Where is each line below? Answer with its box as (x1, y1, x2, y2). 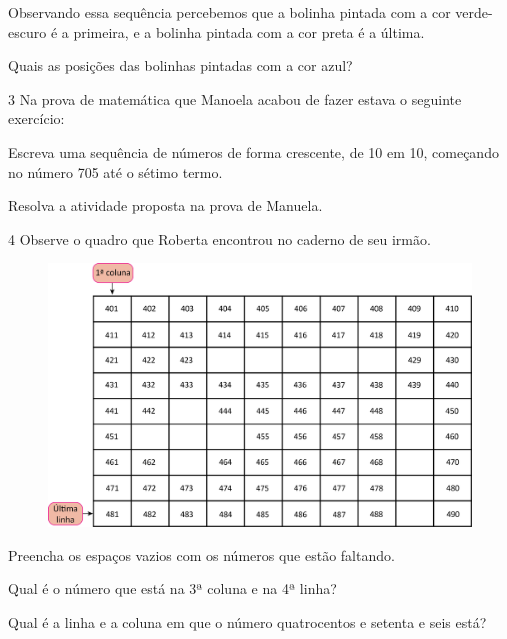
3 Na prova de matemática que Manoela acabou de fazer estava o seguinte (8, 88, 462, 109)
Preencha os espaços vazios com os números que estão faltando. (8, 544, 395, 565)
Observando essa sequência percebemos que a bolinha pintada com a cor (8, 2, 451, 22)
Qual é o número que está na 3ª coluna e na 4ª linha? (8, 578, 337, 599)
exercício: (8, 108, 65, 129)
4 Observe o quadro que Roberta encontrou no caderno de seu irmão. (8, 228, 431, 249)
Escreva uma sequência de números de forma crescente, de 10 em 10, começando (8, 141, 499, 162)
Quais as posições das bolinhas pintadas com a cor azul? (8, 55, 353, 76)
